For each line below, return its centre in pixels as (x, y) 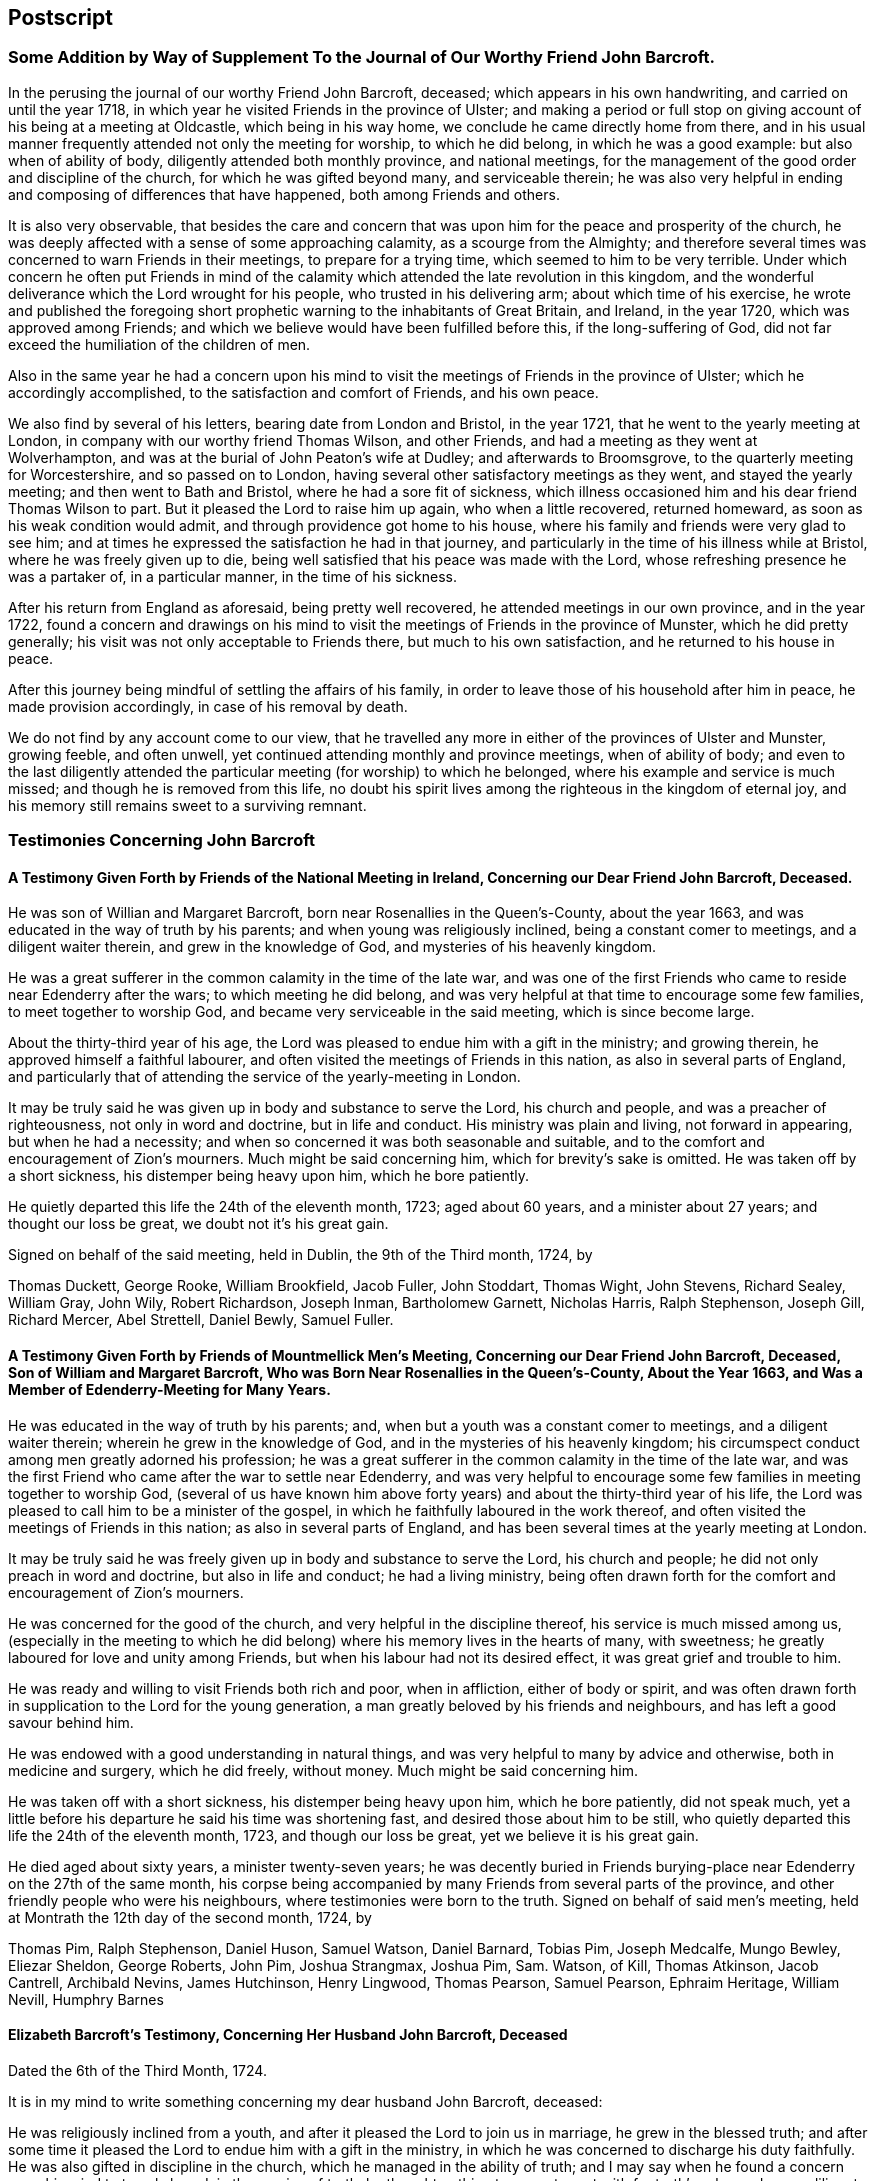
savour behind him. (71, 1722)
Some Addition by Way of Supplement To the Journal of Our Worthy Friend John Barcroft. (361, 57)
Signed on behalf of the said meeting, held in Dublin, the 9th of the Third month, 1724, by (300, 1255)
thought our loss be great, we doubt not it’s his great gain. (198, 1224)
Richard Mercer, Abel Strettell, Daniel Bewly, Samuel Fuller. (201, 1320)
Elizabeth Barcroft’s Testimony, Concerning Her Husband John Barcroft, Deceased (288, 2035)
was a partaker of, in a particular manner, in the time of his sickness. (232, 576)
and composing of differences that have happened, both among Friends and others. (284, 194)
